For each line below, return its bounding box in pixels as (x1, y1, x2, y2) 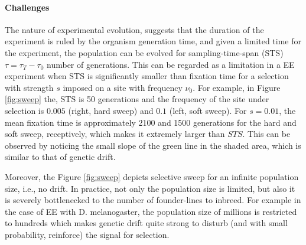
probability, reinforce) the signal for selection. (5, 228, 170, 240)
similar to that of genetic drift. (5, 151, 116, 163)
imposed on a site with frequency (63, 81, 183, 93)
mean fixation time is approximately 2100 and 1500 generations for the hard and (5, 116, 297, 128)
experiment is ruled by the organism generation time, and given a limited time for (5, 35, 302, 47)
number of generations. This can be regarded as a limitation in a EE (47, 58, 295, 70)
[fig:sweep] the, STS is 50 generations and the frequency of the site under (5, 93, 269, 105)
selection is (5, 104, 44, 116)
